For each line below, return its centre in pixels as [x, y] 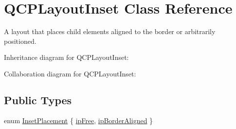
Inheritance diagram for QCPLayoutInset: [66, 57]
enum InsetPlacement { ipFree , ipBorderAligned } [79, 120]
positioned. [20, 41]
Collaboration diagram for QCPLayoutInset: [70, 73]
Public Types [38, 100]
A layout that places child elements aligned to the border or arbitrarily [110, 31]
